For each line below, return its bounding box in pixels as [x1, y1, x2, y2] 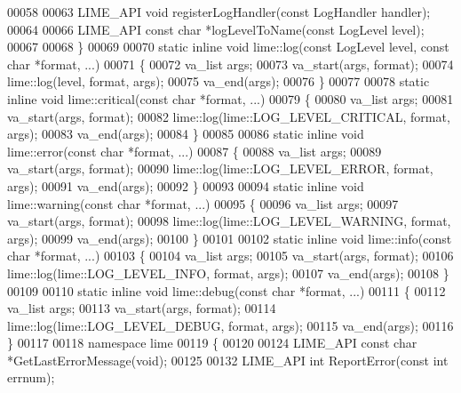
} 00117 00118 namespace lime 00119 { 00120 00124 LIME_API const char [7, 333, 417, 352]
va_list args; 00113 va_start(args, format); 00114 [7, 299, 276, 317]
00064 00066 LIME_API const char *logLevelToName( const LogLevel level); [7, 20, 425, 38]
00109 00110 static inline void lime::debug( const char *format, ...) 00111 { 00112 [7, 281, 446, 300]
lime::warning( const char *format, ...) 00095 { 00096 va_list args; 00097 [7, 194, 399, 213]
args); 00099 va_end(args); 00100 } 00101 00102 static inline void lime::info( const [7, 229, 452, 247]
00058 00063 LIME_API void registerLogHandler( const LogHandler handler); [7, 3, 431, 20]
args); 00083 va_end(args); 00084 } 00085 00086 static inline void [7, 124, 364, 143]
